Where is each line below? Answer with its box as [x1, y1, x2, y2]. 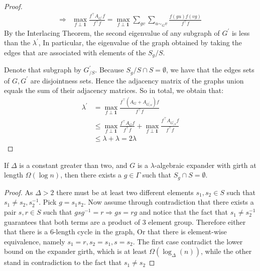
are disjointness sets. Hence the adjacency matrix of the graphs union [30, 75, 244, 85]
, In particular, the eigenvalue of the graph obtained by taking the [38, 37, 242, 48]
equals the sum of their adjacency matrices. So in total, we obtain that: [4, 85, 224, 96]
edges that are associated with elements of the [4, 47, 146, 57]
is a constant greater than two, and [19, 159, 127, 170]
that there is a [4, 226, 48, 237]
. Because [95, 64, 124, 75]
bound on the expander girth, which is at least [4, 246, 147, 256]
